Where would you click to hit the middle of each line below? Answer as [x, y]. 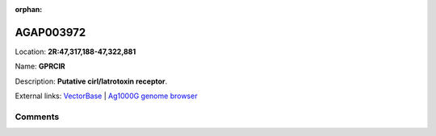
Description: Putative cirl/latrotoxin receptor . [91, 81]
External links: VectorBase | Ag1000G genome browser [106, 96]
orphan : [29, 9]
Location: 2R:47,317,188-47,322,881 [75, 52]
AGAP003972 [50, 32]
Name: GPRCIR [40, 66]
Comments [37, 117]
